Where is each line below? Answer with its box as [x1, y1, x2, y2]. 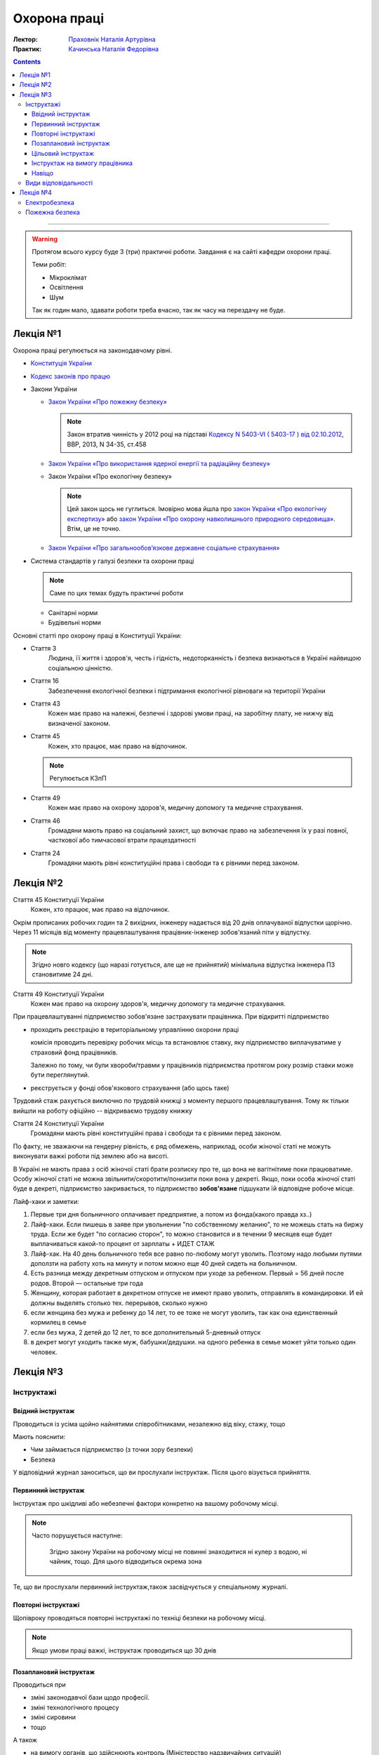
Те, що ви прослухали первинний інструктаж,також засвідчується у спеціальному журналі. [13, 1583, 288, 1591]
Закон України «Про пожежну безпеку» [48, 397, 168, 406]
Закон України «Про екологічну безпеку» [48, 472, 172, 481]
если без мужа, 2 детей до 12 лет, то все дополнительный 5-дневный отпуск [30, 1327, 261, 1337]
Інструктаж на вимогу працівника [32, 159, 133, 168]
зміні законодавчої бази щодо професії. [30, 1693, 150, 1702]
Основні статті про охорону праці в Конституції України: [13, 631, 182, 640]
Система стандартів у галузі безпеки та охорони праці [30, 557, 194, 565]
